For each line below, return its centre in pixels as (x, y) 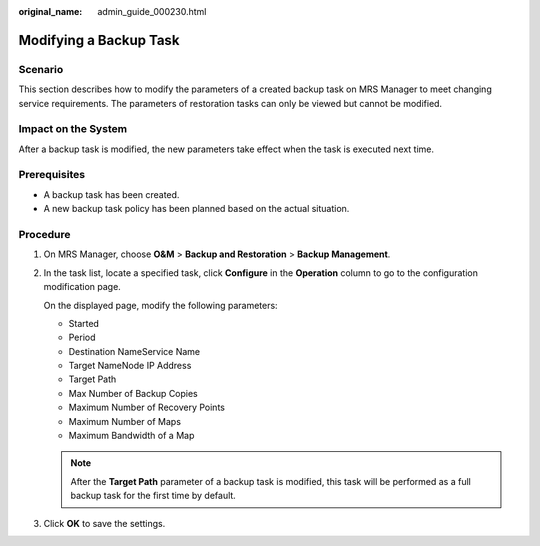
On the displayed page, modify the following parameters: (161, 305)
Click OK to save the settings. (104, 523)
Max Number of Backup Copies (133, 393)
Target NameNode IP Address (130, 366)
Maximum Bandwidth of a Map (131, 436)
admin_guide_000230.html (152, 11)
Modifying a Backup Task (99, 40)
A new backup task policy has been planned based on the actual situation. (196, 209)
